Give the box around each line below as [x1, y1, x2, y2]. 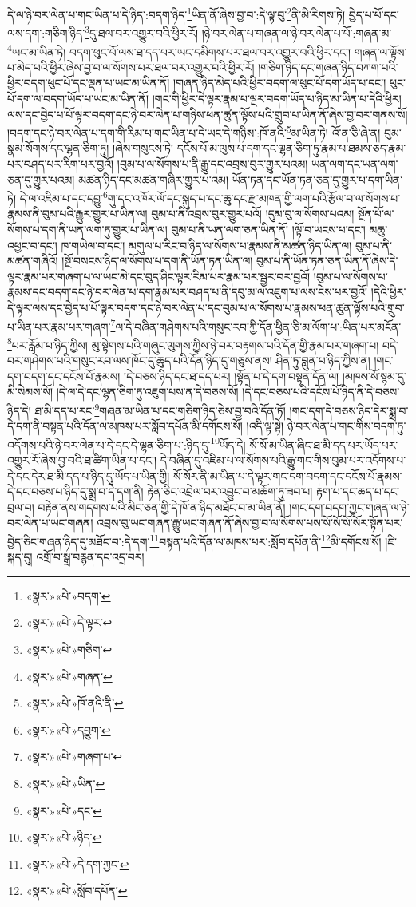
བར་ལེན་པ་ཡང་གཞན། [7, 514, 93, 531]
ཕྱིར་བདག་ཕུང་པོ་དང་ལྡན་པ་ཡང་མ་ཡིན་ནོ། [7, 74, 170, 91]
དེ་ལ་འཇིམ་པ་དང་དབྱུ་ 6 [19, 188, 108, 206]
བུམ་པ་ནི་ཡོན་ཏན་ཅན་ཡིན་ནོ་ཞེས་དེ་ [256, 252, 398, 269]
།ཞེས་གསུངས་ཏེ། [112, 140, 174, 156]
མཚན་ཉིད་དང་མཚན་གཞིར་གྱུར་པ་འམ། [78, 171, 229, 188]
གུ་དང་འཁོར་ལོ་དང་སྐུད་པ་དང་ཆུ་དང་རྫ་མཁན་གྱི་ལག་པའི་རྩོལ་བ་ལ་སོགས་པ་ [107, 189, 401, 206]
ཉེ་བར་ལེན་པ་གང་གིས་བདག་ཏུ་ [287, 418, 406, 434]
